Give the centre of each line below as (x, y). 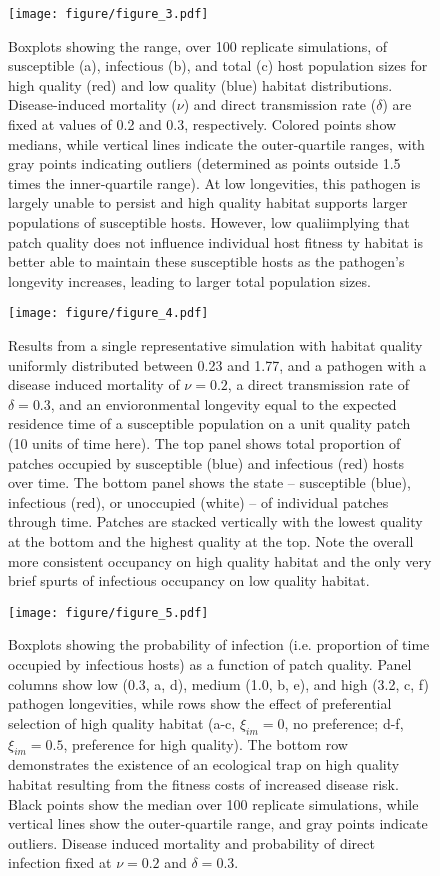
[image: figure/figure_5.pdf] (108, 612)
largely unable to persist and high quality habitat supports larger (208, 202)
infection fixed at (60, 862)
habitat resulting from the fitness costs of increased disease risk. (203, 783)
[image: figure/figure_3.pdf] (108, 14)
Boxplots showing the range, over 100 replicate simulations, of (197, 45)
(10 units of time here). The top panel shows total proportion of (204, 443)
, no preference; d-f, (344, 722)
